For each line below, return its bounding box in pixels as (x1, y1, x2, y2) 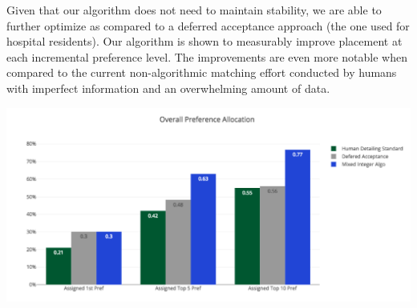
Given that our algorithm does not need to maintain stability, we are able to (6, 2, 382, 18)
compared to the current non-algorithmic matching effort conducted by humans (6, 64, 397, 81)
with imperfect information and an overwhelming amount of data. (6, 79, 330, 96)
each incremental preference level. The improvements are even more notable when (6, 48, 407, 65)
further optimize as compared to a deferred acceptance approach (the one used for (6, 17, 410, 34)
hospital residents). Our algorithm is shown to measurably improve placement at (6, 33, 403, 50)
